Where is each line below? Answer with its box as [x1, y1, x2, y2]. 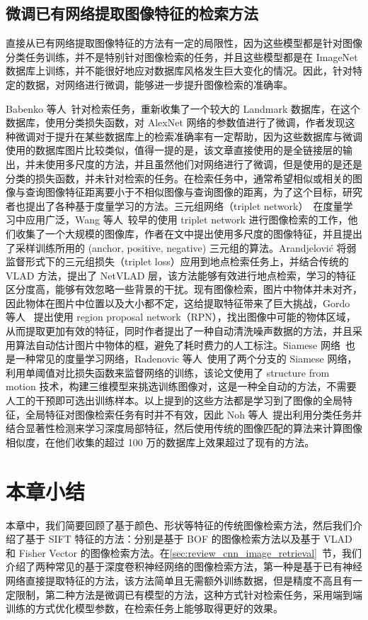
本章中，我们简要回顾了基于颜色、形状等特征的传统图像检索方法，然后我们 [6, 517, 352, 532]
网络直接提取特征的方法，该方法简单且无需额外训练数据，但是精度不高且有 [6, 572, 352, 587]
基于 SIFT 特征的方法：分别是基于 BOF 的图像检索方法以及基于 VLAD [25, 531, 352, 546]
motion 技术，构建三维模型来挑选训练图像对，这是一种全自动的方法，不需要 [6, 379, 357, 394]
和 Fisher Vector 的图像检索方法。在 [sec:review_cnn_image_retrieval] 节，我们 [6, 545, 362, 560]
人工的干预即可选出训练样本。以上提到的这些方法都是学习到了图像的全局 [6, 393, 343, 408]
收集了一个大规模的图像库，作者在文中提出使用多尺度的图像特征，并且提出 [15, 226, 362, 240]
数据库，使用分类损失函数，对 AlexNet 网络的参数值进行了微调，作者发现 [6, 115, 345, 130]
